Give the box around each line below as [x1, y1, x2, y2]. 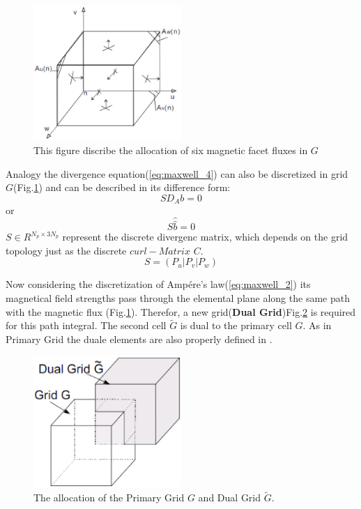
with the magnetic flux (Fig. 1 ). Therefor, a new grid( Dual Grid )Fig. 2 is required [6, 304, 356, 319]
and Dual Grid [198, 490, 261, 505]
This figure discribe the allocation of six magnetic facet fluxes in [33, 143, 308, 157]
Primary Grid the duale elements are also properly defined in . [6, 332, 272, 347]
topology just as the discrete [6, 243, 127, 257]
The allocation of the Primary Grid [33, 490, 185, 505]
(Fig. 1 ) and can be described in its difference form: [13, 180, 231, 195]
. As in [302, 318, 332, 333]
